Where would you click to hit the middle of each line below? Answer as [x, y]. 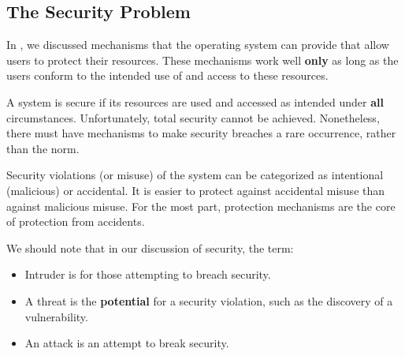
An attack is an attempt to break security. [127, 343]
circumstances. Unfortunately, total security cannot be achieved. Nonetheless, [193, 117]
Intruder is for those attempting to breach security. [148, 274]
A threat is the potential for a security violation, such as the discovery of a [209, 300]
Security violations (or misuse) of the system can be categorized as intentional [195, 175]
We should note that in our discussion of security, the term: [150, 247]
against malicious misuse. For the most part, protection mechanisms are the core [201, 206]
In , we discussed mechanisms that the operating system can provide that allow [198, 45]
